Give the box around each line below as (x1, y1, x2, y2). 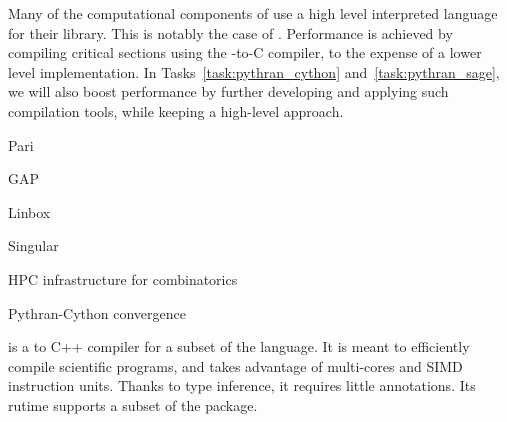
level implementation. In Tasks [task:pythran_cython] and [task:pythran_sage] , (8, 61, 500, 82)
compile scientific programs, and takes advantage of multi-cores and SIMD (8, 355, 463, 376)
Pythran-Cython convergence (8, 302, 187, 323)
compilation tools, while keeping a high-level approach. (8, 100, 344, 121)
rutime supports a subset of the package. (8, 394, 258, 415)
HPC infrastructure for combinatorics (8, 268, 238, 289)
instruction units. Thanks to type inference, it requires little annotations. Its (8, 375, 476, 396)
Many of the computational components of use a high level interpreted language (8, 3, 498, 23)
